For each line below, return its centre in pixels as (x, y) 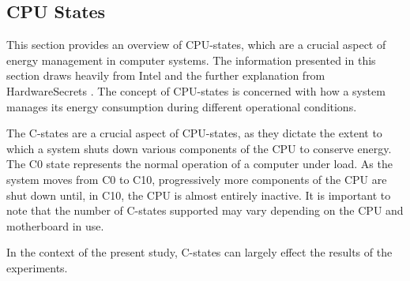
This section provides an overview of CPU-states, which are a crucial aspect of (196, 45)
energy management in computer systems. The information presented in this (191, 60)
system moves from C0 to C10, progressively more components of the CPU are (197, 179)
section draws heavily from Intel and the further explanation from (166, 75)
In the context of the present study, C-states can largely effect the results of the (199, 252)
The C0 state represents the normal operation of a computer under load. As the (199, 164)
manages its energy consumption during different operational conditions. (182, 106)
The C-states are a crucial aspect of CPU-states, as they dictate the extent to (194, 133)
